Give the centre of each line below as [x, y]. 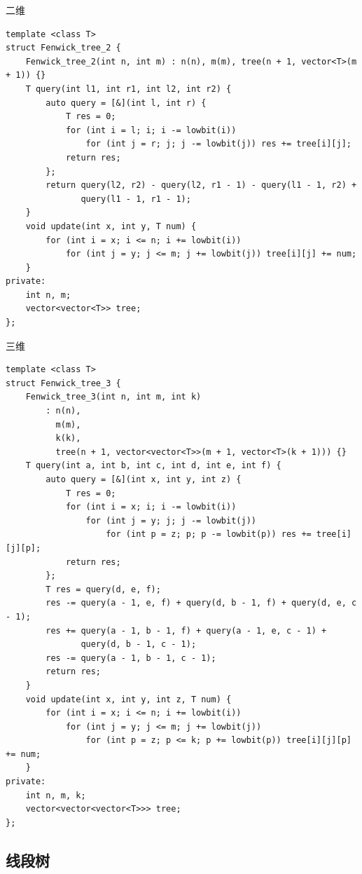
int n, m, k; [56, 795]
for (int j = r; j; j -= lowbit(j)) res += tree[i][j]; [218, 144]
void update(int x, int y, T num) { [111, 226]
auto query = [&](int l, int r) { [126, 103]
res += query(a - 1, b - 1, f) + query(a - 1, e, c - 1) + [186, 630]
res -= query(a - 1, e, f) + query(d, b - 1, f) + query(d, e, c [201, 603]
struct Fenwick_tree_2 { [63, 48]
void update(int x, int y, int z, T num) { [128, 699]
